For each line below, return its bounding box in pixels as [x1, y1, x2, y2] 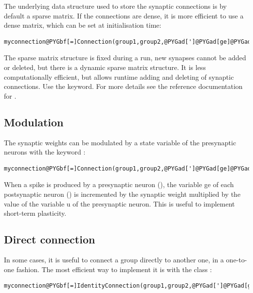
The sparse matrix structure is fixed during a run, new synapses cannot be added [4, 52, 246, 63]
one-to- [226, 254, 247, 264]
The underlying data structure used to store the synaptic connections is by [4, 1, 227, 11]
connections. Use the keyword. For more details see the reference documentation [4, 81, 243, 91]
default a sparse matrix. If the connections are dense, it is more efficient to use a [4, 10, 244, 20]
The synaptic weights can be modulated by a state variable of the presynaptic [4, 137, 236, 147]
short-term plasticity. [4, 208, 67, 218]
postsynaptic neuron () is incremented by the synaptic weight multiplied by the [4, 189, 241, 199]
